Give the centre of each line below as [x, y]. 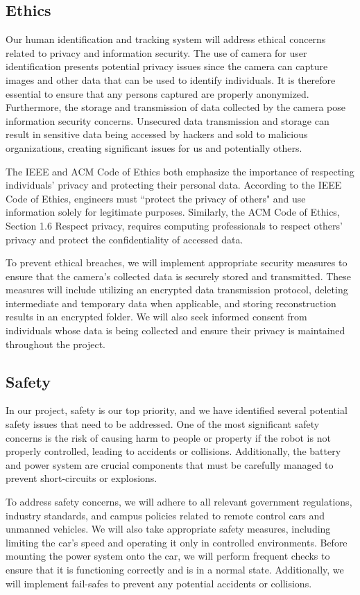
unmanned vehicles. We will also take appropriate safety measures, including [168, 529]
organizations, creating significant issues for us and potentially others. [154, 147]
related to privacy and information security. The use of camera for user [156, 52]
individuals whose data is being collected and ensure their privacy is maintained [175, 330]
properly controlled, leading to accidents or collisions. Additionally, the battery [173, 451]
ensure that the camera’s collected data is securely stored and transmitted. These [179, 276]
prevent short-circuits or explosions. [82, 478]
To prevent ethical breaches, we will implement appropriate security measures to [177, 262]
